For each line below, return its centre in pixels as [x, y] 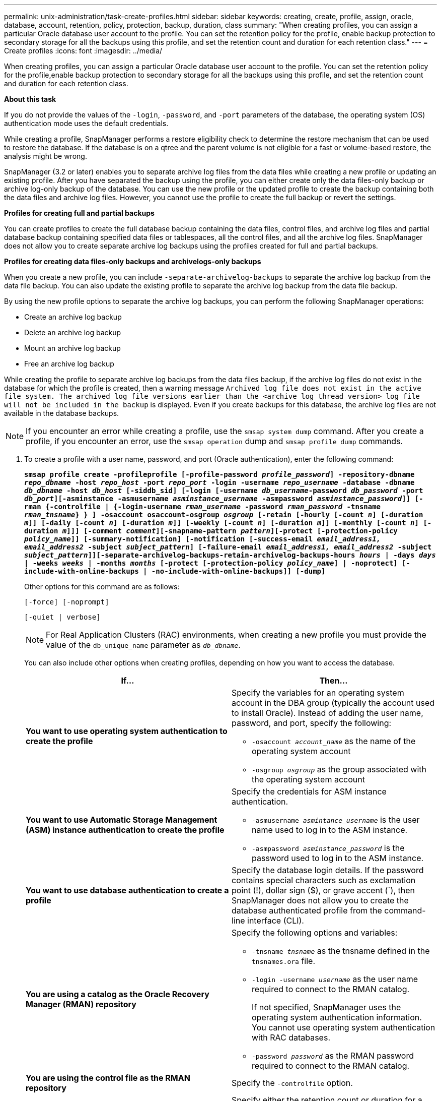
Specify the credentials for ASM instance [309, 791]
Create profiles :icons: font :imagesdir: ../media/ [83, 51]
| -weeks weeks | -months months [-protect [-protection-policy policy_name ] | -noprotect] [211, 563]
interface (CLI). [276, 921]
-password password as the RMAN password [333, 1056]
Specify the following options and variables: [315, 933]
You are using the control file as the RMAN [108, 1078]
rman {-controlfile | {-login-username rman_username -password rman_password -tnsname [203, 507]
